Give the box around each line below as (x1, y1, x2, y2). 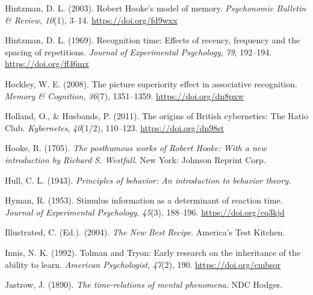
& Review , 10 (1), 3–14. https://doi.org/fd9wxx (5, 13, 178, 26)
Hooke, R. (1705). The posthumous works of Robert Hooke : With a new (5, 141, 267, 154)
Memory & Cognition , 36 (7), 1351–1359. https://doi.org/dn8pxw (5, 89, 244, 102)
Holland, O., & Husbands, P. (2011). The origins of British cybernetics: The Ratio (5, 110, 308, 122)
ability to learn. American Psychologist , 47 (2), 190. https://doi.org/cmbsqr (5, 258, 281, 270)
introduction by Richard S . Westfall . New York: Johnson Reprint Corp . (5, 153, 266, 166)
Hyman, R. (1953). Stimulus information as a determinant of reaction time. (5, 194, 283, 206)
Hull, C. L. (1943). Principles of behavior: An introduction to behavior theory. (5, 173, 291, 186)
